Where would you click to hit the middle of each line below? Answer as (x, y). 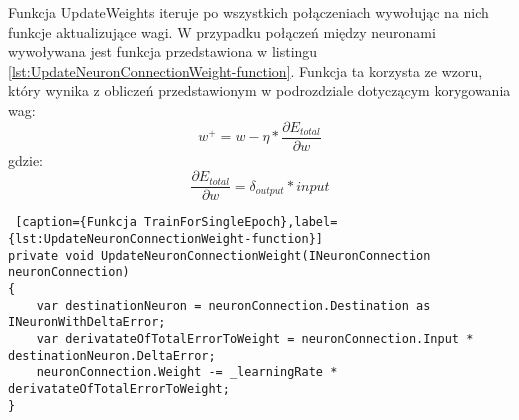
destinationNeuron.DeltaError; (112, 355)
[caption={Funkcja (76, 222)
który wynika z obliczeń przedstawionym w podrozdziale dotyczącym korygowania (259, 90)
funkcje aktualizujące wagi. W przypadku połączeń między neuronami (222, 31)
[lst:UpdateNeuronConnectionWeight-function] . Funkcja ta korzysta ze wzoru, (245, 70)
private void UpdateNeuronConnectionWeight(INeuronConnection (219, 255)
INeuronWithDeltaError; (87, 322)
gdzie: (25, 159)
